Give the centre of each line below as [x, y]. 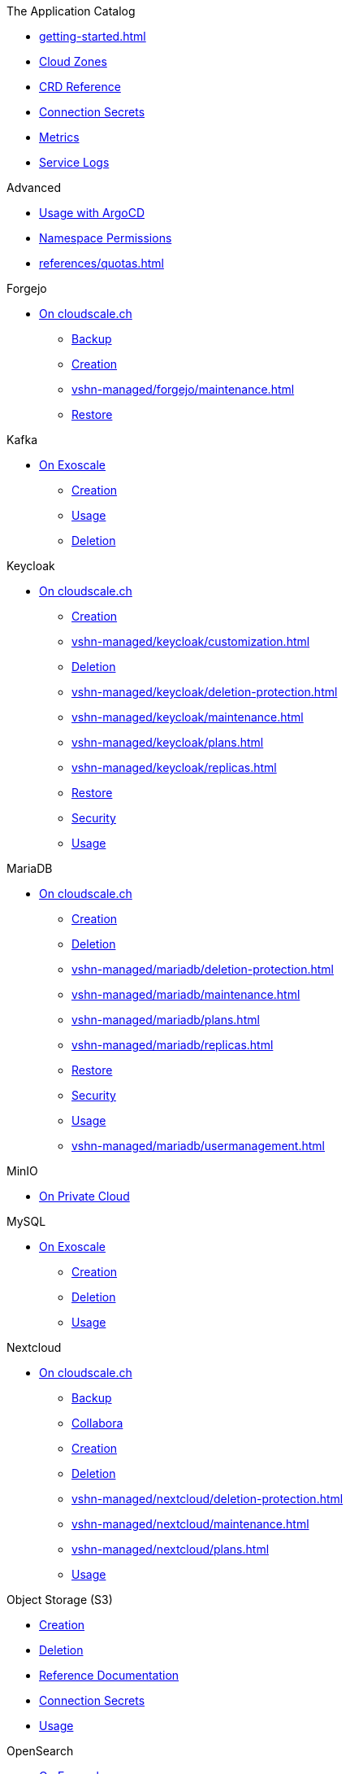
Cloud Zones [73, 61]
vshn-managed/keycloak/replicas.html [174, 767]
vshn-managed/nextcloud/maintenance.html [190, 1524]
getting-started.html [93, 36]
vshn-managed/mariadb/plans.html [166, 1020]
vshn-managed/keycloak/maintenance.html [188, 717]
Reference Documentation [109, 1675]
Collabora [97, 1423]
